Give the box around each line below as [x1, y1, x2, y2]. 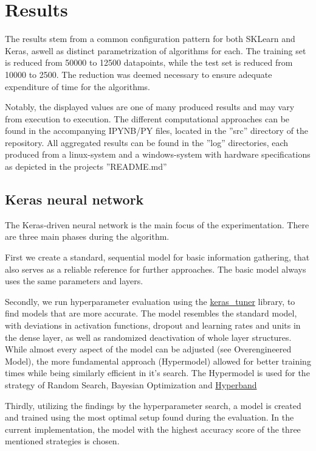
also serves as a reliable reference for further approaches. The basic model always [5, 262, 306, 275]
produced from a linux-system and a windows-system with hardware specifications [5, 148, 311, 161]
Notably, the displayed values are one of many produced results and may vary [5, 100, 295, 113]
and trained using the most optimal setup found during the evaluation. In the [5, 411, 294, 424]
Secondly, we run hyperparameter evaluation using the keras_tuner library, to [5, 295, 295, 307]
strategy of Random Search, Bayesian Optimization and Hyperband [5, 378, 257, 391]
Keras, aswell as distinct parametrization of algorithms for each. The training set [5, 44, 306, 57]
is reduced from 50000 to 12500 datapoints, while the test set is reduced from [5, 56, 293, 69]
